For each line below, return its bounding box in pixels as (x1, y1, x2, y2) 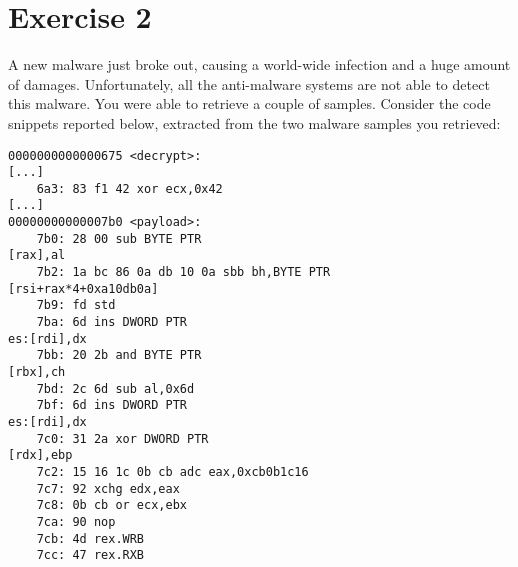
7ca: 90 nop (36, 514, 116, 529)
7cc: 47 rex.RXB (36, 548, 145, 563)
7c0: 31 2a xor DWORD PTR (36, 431, 209, 446)
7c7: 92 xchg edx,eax (36, 481, 180, 496)
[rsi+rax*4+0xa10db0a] (8, 281, 159, 296)
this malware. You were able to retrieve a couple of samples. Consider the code (8, 93, 491, 114)
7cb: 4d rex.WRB (36, 531, 145, 546)
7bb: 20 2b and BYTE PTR (36, 348, 202, 363)
